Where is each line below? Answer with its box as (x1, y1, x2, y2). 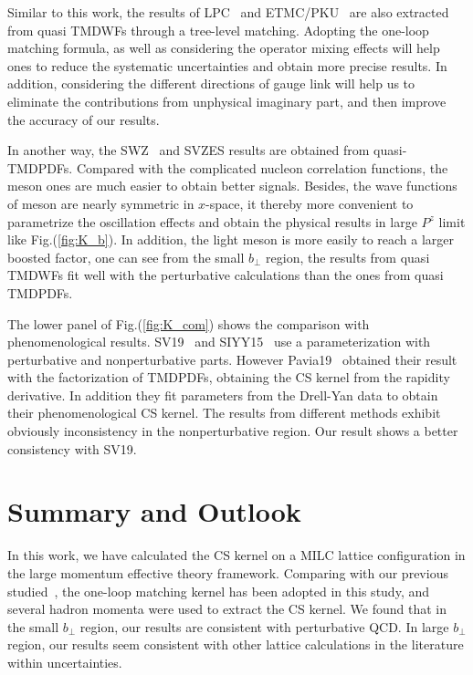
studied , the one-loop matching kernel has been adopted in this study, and (7, 581, 429, 600)
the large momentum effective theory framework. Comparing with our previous (7, 563, 448, 582)
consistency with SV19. (7, 439, 137, 458)
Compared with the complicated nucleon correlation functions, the (76, 158, 448, 177)
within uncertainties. (7, 652, 122, 671)
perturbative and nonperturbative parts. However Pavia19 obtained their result (7, 349, 457, 369)
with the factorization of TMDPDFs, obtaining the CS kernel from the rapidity (7, 368, 450, 387)
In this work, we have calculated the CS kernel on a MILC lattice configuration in (7, 545, 466, 565)
